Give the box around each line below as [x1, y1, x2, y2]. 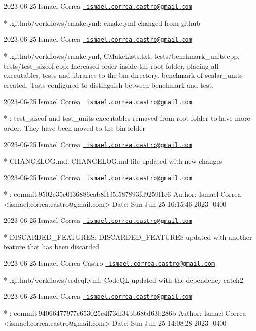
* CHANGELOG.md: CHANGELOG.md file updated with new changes [4, 155, 222, 166]
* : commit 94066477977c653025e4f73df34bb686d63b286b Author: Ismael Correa [4, 307, 246, 318]
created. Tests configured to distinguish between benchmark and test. [4, 79, 214, 90]
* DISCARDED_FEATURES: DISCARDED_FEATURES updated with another [4, 231, 252, 242]
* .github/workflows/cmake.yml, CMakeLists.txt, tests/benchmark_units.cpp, [4, 50, 240, 61]
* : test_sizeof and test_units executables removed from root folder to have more [4, 112, 250, 123]
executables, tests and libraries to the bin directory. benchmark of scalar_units [4, 70, 243, 80]
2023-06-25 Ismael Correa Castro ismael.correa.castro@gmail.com [4, 258, 215, 268]
